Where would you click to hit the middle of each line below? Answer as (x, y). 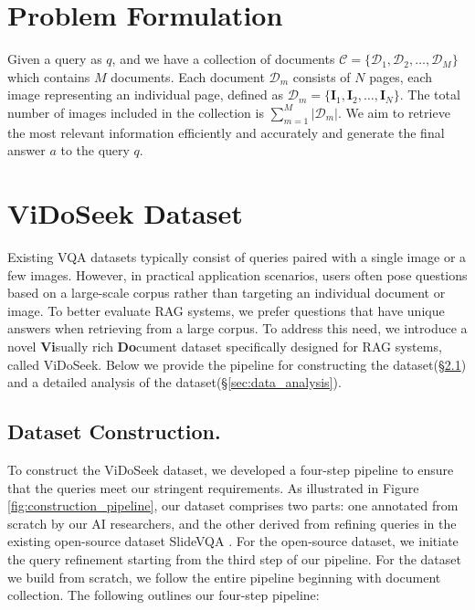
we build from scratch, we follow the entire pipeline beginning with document (224, 577)
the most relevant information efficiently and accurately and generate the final (226, 132)
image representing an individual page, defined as (146, 95)
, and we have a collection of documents (223, 59)
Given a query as (55, 59)
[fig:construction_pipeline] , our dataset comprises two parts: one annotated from (233, 505)
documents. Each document (188, 76)
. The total (430, 95)
